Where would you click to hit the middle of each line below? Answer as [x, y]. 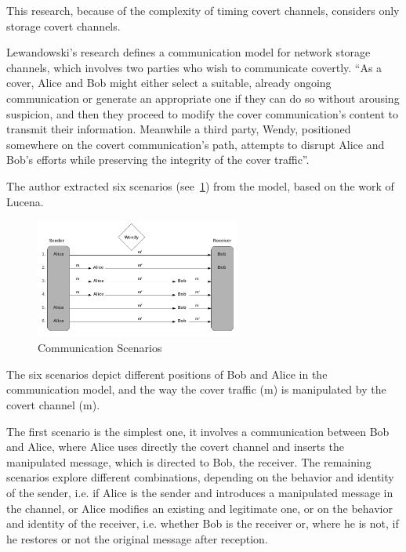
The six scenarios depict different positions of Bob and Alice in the [167, 374]
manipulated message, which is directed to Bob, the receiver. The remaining [189, 461]
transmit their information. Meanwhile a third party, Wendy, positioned [179, 129]
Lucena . [25, 201]
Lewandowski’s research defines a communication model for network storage [188, 52]
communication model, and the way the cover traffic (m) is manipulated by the [196, 389]
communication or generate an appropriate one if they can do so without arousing [203, 98]
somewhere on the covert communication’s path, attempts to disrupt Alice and [196, 144]
